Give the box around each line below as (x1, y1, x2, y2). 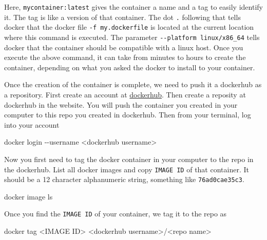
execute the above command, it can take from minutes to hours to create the (4, 52, 246, 63)
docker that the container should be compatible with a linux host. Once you (4, 42, 243, 52)
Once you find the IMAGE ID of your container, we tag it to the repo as (4, 208, 227, 219)
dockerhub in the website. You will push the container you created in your (4, 99, 238, 110)
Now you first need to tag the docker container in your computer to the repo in (4, 153, 254, 164)
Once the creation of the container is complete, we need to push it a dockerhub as (4, 79, 262, 90)
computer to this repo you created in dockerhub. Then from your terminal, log (4, 109, 251, 120)
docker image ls (4, 191, 53, 202)
